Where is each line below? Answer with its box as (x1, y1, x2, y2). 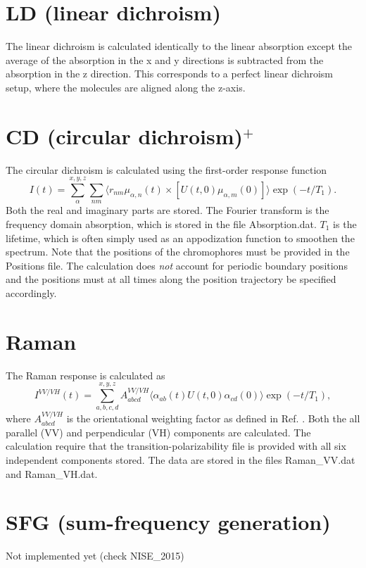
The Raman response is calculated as (6, 367, 165, 382)
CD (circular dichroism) (6, 121, 243, 150)
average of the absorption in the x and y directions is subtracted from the (6, 52, 324, 67)
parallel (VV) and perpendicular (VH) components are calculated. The (6, 424, 311, 439)
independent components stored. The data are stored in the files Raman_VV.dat (6, 453, 355, 467)
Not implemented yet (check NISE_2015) (6, 548, 184, 563)
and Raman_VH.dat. (6, 466, 98, 481)
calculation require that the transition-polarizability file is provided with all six (6, 438, 346, 453)
